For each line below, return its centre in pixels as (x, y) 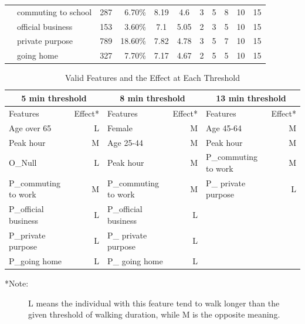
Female (120, 127)
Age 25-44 (126, 142)
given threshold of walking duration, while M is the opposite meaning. (154, 314)
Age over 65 (30, 127)
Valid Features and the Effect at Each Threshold (152, 78)
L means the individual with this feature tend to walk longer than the (154, 303)
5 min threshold (54, 98)
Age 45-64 (224, 127)
